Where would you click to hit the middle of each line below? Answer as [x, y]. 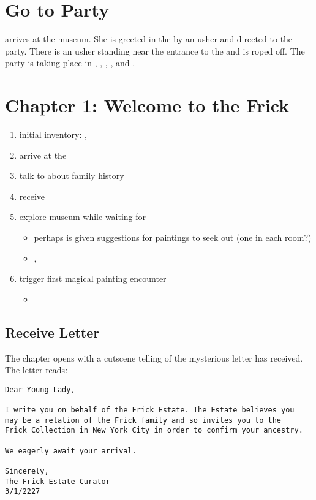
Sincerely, [27, 472]
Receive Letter [52, 332]
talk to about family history [72, 176]
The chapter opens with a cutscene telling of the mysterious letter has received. [154, 358]
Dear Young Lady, [40, 389]
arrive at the [43, 155]
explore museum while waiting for [83, 217]
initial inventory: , [53, 134]
